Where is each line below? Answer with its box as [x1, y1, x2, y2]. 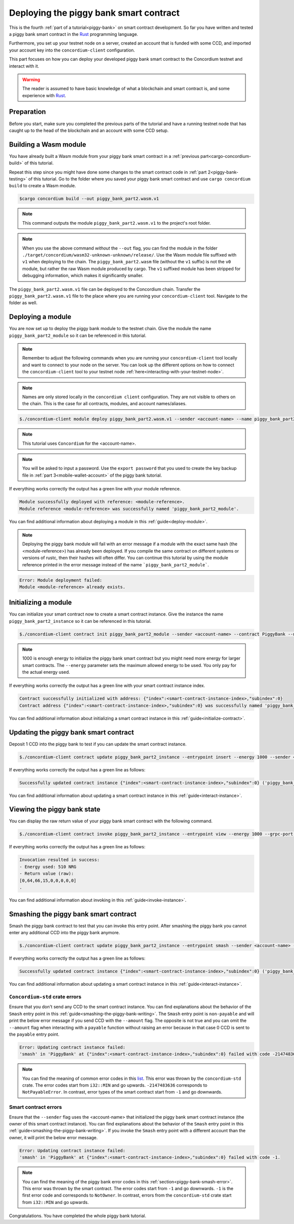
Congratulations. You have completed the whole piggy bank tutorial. [9, 1213, 147, 1219]
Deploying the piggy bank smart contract [9, 7, 180, 18]
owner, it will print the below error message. [9, 1134, 98, 1140]
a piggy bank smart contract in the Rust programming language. [9, 31, 138, 37]
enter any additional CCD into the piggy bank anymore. [9, 930, 120, 936]
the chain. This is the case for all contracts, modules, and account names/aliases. [22, 401, 187, 407]
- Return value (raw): [19, 871, 74, 876]
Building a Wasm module [9, 140, 86, 149]
